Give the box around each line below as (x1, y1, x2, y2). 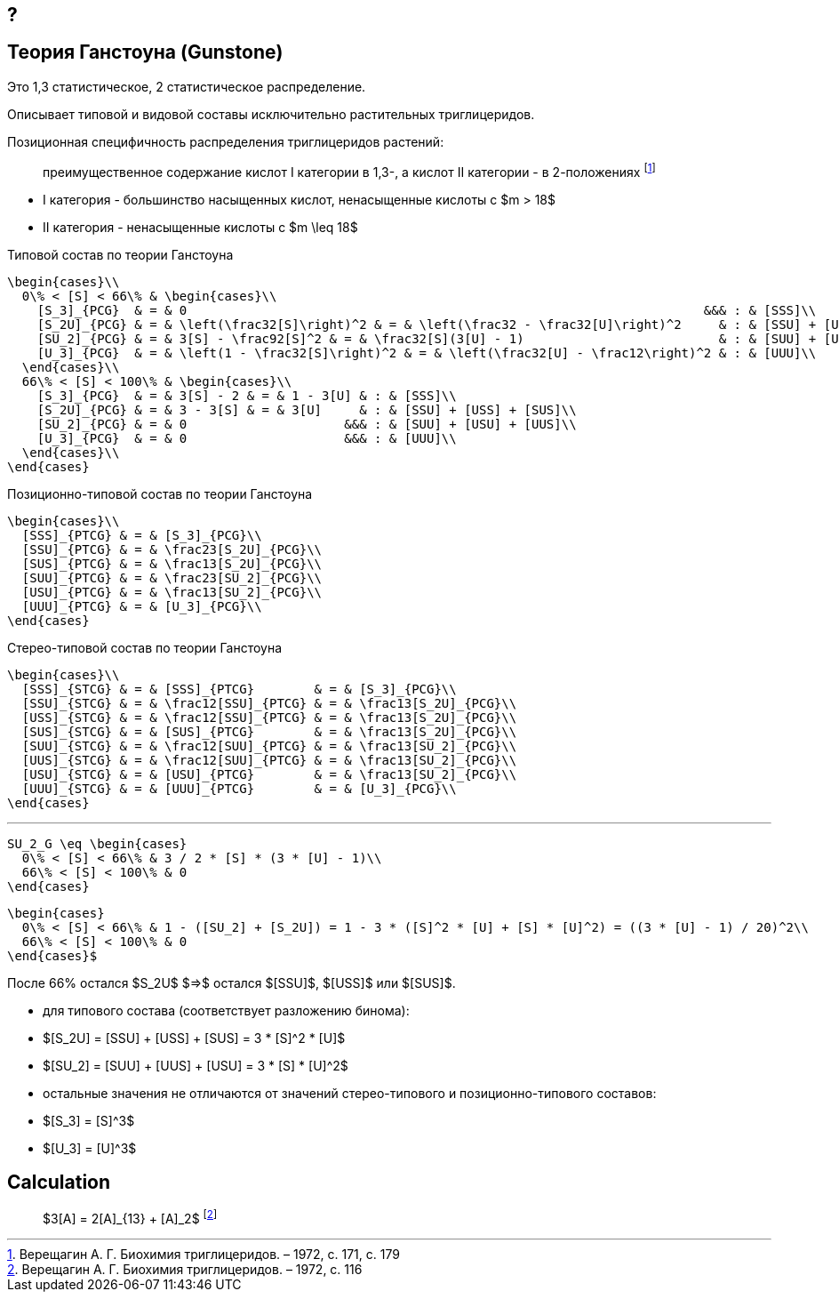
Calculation (7, 1170, 111, 1193)
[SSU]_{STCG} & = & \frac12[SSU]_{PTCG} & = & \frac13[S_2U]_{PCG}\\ (21, 695, 517, 710)
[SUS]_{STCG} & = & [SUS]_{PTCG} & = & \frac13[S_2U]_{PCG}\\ (21, 724, 517, 739)
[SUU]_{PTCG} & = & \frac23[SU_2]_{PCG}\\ (21, 570, 323, 585)
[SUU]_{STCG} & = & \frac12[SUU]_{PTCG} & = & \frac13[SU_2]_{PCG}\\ (21, 738, 517, 753)
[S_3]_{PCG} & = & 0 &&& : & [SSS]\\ (36, 302, 817, 317)
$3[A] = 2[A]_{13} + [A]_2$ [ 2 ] (43, 1208, 218, 1226)
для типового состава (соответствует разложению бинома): (43, 1002, 410, 1018)
